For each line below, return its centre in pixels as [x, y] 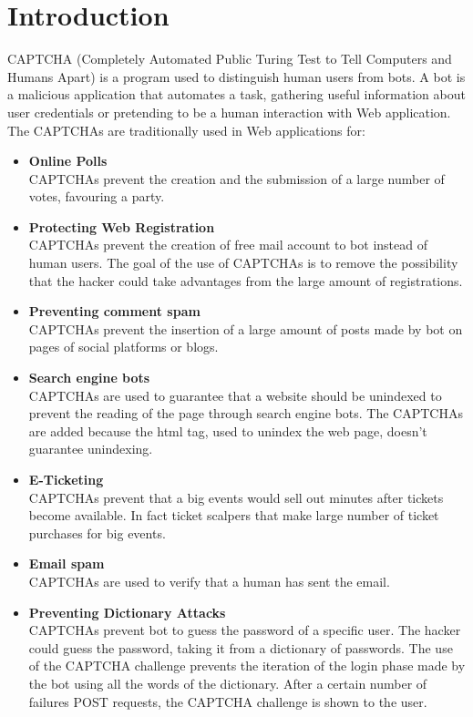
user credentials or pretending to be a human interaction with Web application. [229, 112]
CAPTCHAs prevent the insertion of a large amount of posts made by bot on [246, 328]
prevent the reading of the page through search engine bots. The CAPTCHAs [246, 413]
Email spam [67, 563]
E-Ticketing [66, 479]
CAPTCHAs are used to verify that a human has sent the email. [209, 581]
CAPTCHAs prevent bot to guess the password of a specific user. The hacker [245, 630]
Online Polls [68, 161]
